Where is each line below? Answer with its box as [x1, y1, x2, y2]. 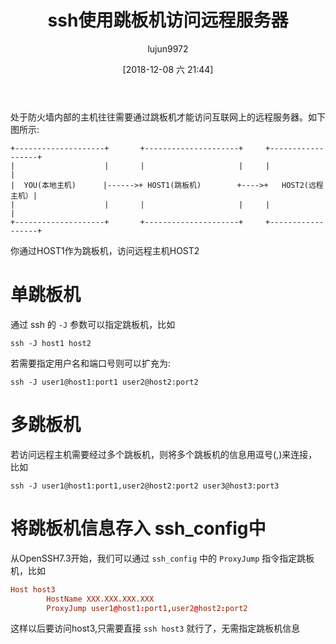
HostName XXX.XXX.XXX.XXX [46, 594, 155, 604]
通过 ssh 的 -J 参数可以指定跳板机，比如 [10, 318, 176, 330]
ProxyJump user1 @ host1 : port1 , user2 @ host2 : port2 [46, 603, 248, 613]
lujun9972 [147, 42, 189, 55]
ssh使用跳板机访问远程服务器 [47, 9, 289, 32]
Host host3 [10, 584, 56, 595]
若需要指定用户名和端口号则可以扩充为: [10, 357, 172, 369]
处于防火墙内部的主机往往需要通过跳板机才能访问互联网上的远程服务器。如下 [10, 111, 326, 123]
